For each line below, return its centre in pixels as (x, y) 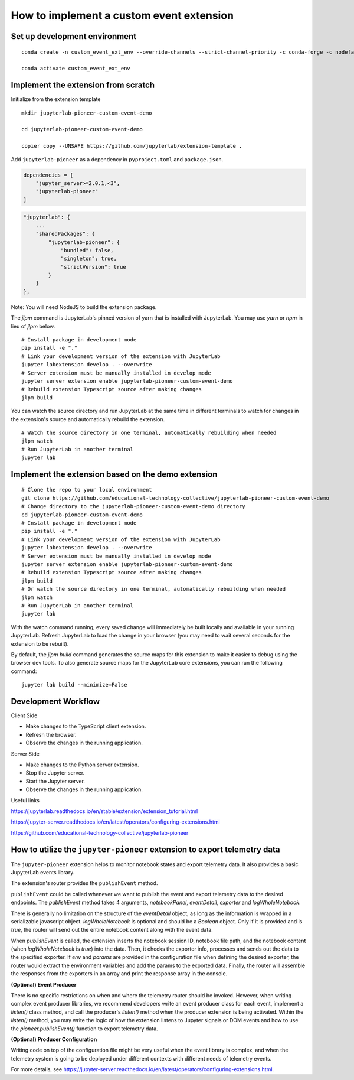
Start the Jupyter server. (55, 781)
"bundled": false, (87, 250)
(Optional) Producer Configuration (54, 1039)
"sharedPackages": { (65, 234)
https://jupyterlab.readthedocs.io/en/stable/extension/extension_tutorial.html (104, 811)
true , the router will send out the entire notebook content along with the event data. (112, 930)
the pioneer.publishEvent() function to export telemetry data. (85, 1029)
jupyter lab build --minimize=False (74, 685)
